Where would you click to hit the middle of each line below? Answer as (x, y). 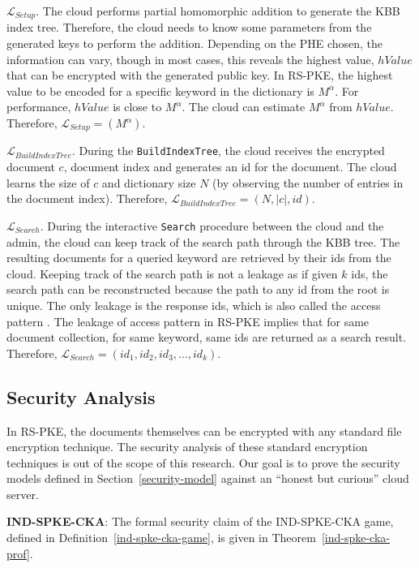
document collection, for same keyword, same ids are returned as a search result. (207, 337)
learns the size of (48, 182)
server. (23, 494)
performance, (39, 107)
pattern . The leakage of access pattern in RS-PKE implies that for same (188, 321)
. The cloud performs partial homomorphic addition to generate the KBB (218, 11)
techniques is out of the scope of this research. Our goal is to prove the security (203, 462)
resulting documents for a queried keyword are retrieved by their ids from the (199, 258)
